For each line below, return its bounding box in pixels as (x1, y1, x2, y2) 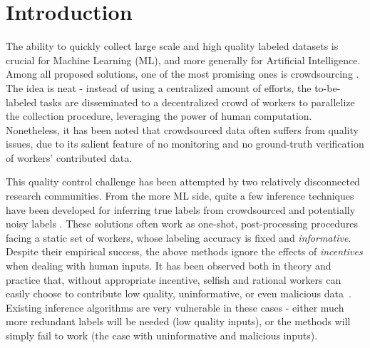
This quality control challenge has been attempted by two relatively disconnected (6, 174, 360, 189)
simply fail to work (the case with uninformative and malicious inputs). (6, 328, 318, 342)
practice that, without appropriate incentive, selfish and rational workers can (6, 272, 341, 287)
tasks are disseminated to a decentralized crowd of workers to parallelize (39, 94, 355, 109)
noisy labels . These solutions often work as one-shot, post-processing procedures (6, 216, 359, 231)
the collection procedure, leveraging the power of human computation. (6, 108, 312, 123)
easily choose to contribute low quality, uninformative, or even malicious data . (6, 286, 351, 301)
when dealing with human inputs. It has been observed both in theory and (6, 258, 332, 273)
